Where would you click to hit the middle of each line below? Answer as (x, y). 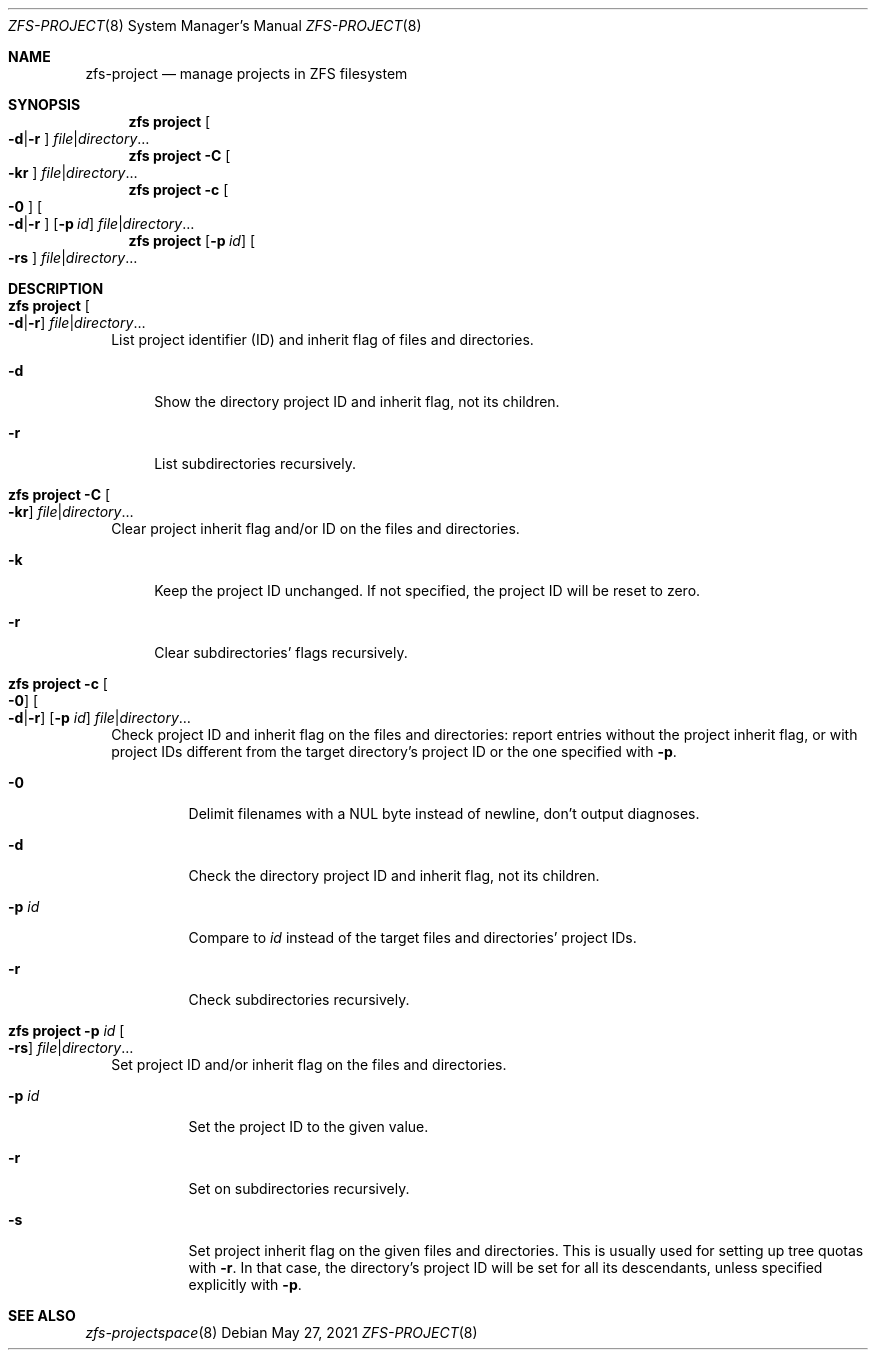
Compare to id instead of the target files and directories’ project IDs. (412, 937)
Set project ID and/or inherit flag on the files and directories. (309, 1064)
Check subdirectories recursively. (299, 999)
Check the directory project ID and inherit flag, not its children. (394, 875)
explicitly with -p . (245, 1284)
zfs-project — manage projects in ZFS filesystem (246, 73)
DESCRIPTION (56, 288)
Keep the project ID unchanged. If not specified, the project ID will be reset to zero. (427, 590)
